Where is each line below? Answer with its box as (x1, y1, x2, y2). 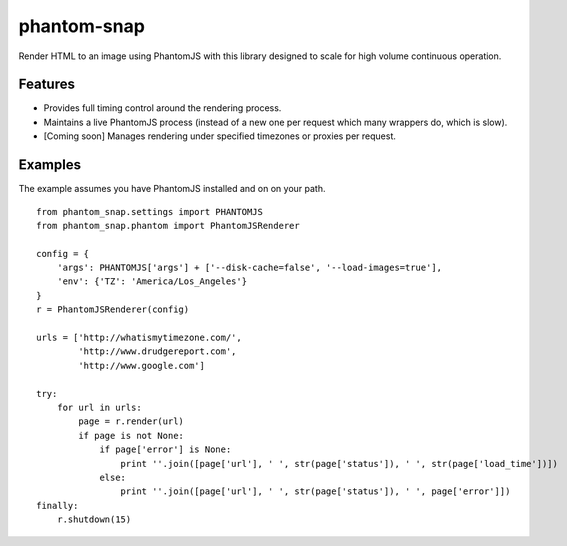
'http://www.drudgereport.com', (78, 346, 237, 357)
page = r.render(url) (78, 416, 185, 427)
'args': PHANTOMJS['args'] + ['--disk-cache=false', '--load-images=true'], (56, 262, 443, 274)
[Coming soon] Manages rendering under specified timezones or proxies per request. (43, 130, 397, 142)
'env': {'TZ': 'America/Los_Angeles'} (56, 276, 248, 287)
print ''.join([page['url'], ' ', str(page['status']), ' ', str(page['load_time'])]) (120, 458, 559, 469)
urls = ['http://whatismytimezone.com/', (36, 332, 242, 344)
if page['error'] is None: (99, 444, 232, 455)
